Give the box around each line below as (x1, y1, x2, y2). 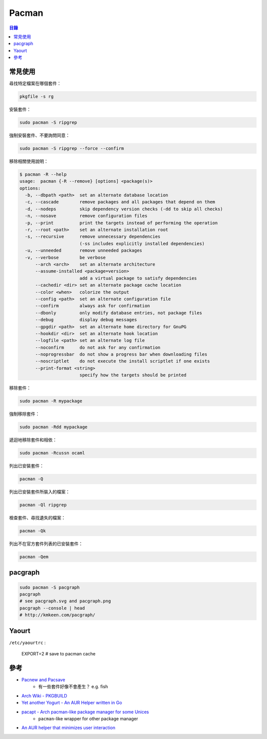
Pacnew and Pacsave (21, 677, 65, 683)
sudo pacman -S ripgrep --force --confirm (19, 145, 124, 151)
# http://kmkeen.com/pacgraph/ (19, 612, 96, 618)
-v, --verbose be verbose (25, 255, 106, 260)
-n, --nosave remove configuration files (25, 213, 148, 219)
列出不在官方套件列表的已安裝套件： (9, 541, 83, 547)
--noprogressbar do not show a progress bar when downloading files (35, 352, 208, 357)
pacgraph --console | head (19, 605, 85, 611)
